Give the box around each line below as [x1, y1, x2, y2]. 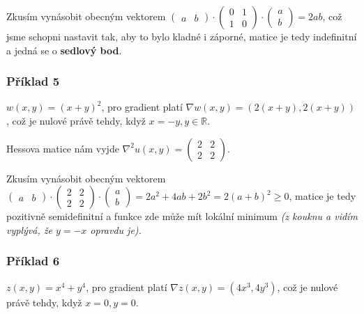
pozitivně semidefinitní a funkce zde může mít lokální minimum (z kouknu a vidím [6, 209, 358, 223]
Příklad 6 [6, 252, 60, 269]
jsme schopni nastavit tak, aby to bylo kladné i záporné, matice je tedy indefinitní [6, 29, 357, 43]
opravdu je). [90, 222, 142, 237]
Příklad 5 [6, 72, 60, 90]
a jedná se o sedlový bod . [6, 42, 122, 57]
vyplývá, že [6, 222, 52, 237]
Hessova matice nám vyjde [6, 141, 119, 155]
